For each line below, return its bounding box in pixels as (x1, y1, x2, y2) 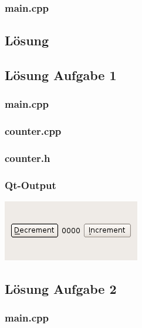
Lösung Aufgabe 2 (5, 280, 117, 298)
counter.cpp (5, 124, 62, 138)
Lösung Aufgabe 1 (5, 66, 117, 84)
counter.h (5, 151, 50, 165)
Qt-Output (5, 177, 56, 192)
